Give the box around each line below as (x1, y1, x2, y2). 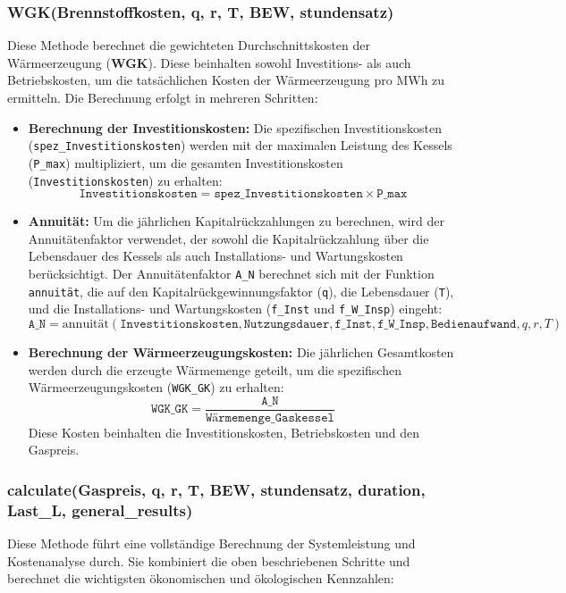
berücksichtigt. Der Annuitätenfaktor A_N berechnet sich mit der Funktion (28, 263, 435, 282)
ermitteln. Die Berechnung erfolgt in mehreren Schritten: (7, 88, 318, 106)
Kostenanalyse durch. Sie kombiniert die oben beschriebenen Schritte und (7, 551, 410, 570)
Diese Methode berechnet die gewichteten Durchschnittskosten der (7, 36, 370, 54)
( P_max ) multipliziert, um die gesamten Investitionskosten (28, 153, 343, 171)
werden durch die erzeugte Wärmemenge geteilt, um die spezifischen (28, 360, 401, 379)
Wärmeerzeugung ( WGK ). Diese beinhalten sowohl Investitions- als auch (7, 53, 411, 71)
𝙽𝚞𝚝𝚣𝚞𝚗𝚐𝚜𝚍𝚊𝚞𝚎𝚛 (243, 317, 330, 330)
